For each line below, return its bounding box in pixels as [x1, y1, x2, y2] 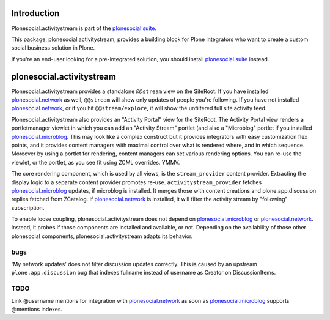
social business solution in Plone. [11, 44, 95, 51]
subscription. [11, 204, 45, 211]
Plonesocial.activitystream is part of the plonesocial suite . [11, 24, 157, 32]
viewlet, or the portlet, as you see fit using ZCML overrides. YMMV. [11, 158, 180, 166]
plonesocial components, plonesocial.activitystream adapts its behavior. [11, 233, 193, 240]
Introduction [11, 8, 60, 18]
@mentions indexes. [11, 305, 63, 313]
